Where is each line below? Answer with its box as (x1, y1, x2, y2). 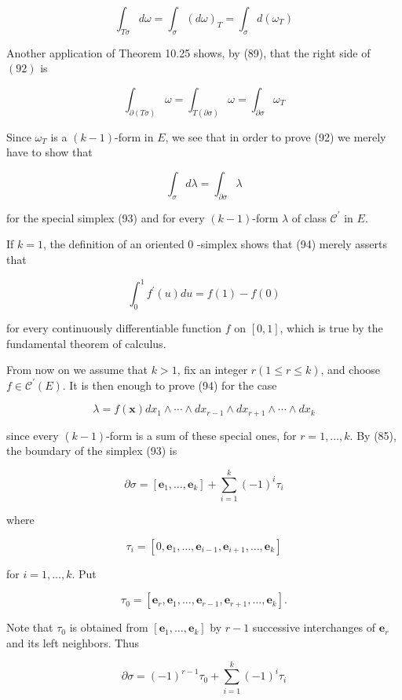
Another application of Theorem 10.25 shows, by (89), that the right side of (6, 44, 371, 60)
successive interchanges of (252, 619, 376, 636)
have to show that (6, 144, 93, 160)
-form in (115, 128, 154, 145)
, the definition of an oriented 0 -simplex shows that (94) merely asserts (42, 236, 387, 252)
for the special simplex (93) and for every (6, 209, 205, 225)
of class (291, 209, 327, 225)
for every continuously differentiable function (6, 319, 222, 335)
